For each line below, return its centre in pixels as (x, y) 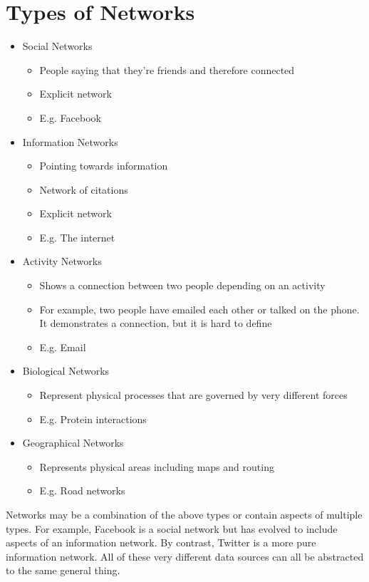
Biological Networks (66, 371)
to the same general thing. (63, 570)
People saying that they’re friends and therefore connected (167, 69)
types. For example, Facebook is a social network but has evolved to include (172, 528)
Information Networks (70, 141)
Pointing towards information (104, 166)
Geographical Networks (73, 443)
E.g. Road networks (82, 490)
